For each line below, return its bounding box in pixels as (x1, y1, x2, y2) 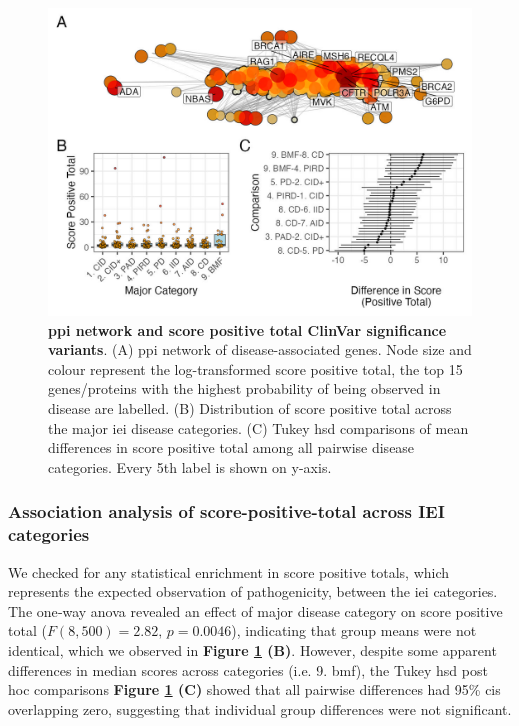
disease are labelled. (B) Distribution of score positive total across (48, 398, 452, 419)
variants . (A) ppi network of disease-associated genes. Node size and (48, 339, 472, 360)
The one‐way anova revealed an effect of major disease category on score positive (8, 600, 503, 621)
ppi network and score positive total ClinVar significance (48, 319, 447, 340)
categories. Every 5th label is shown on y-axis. (48, 456, 332, 477)
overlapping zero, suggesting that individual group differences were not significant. (8, 698, 512, 719)
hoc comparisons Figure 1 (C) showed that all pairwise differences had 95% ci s (8, 679, 501, 700)
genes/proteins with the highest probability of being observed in (48, 378, 441, 399)
